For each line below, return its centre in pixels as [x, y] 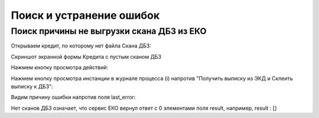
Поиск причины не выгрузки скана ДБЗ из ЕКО [109, 31]
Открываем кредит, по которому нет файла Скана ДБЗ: [81, 46]
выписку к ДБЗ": [32, 86]
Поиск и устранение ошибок [85, 15]
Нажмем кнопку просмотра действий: [60, 68]
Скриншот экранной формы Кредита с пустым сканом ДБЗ [86, 56]
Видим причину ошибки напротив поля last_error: [73, 97]
